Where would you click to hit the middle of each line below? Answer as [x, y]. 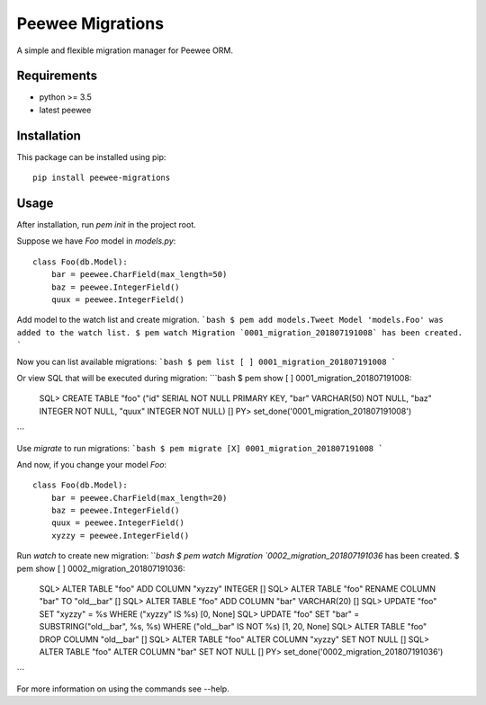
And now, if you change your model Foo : [91, 464]
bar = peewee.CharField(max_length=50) [139, 275]
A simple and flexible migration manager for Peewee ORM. [125, 50]
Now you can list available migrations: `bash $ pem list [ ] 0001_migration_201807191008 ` [207, 361]
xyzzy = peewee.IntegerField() [120, 535]
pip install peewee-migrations [102, 178]
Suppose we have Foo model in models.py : [96, 241]
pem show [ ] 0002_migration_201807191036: [101, 568]
